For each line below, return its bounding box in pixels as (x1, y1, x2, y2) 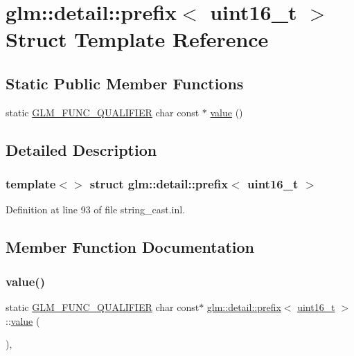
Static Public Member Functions (6, 72, 244, 94)
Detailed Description (6, 139, 157, 160)
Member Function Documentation (6, 236, 255, 258)
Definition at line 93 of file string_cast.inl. (6, 202, 186, 217)
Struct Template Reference (6, 25, 269, 53)
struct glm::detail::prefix (89, 175, 229, 193)
